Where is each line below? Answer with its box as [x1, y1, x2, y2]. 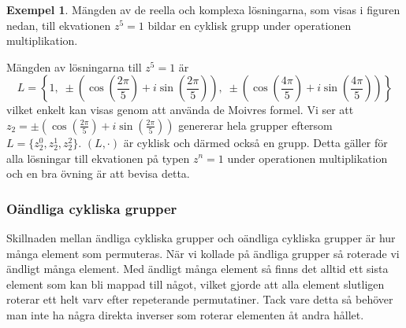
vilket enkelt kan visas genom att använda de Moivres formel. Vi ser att [6, 101, 354, 118]
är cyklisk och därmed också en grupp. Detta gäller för [123, 134, 388, 150]
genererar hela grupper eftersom [178, 116, 333, 133]
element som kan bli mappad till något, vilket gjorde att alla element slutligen [6, 275, 385, 292]
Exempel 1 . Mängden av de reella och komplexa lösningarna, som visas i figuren [6, 2, 400, 17]
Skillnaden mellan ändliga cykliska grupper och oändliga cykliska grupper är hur [6, 229, 396, 245]
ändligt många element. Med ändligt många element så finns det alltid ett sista [6, 260, 389, 277]
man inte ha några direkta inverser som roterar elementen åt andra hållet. [6, 306, 364, 322]
